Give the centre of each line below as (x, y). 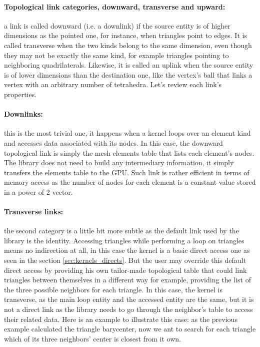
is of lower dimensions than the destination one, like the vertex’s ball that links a (128, 74)
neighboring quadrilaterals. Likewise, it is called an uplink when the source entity (129, 65)
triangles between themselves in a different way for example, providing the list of (127, 280)
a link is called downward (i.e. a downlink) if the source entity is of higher (117, 25)
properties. (20, 94)
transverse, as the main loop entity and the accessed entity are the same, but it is (129, 299)
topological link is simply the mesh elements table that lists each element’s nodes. (129, 152)
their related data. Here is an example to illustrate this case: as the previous (121, 319)
